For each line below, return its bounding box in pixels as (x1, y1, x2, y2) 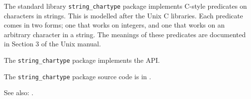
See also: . (4, 87, 33, 98)
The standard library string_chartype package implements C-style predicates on (4, 1, 247, 11)
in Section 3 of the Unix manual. (4, 39, 101, 49)
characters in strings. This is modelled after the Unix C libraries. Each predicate (4, 10, 243, 20)
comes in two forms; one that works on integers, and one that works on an (4, 20, 225, 30)
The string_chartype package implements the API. (4, 55, 160, 65)
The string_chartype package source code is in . (4, 71, 151, 81)
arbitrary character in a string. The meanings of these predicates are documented (4, 29, 246, 39)
